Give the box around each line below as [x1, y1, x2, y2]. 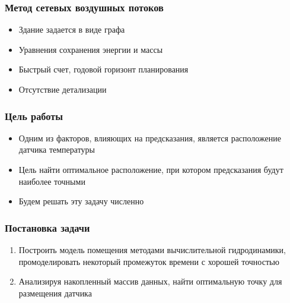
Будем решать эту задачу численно [18, 195, 144, 207]
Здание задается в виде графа [18, 23, 125, 36]
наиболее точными [18, 175, 85, 187]
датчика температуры [18, 143, 95, 156]
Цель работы [5, 108, 63, 123]
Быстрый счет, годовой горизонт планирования [18, 63, 189, 75]
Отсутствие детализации [18, 83, 107, 95]
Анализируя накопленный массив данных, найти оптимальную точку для [18, 275, 282, 288]
